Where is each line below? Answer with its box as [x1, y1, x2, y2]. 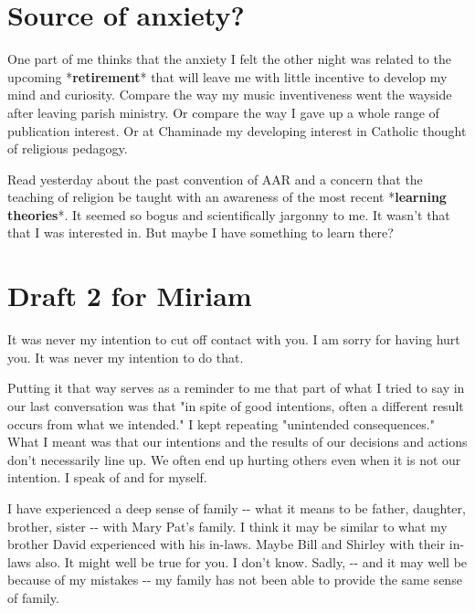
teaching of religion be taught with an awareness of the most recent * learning [7, 187, 447, 206]
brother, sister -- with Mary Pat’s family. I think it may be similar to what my [7, 516, 448, 535]
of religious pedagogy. [7, 139, 128, 158]
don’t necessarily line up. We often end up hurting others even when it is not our [7, 449, 461, 469]
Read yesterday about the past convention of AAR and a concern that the [7, 169, 423, 188]
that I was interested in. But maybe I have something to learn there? [7, 223, 394, 242]
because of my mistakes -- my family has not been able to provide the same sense [7, 570, 462, 589]
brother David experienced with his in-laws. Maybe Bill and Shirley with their [7, 534, 446, 554]
